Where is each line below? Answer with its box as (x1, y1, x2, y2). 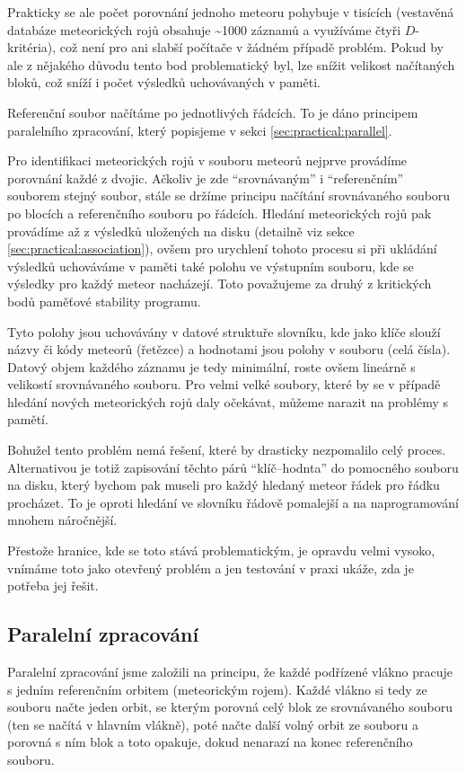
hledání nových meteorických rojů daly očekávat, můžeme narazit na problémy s (7, 392, 448, 411)
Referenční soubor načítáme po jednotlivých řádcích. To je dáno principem (7, 102, 418, 121)
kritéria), (7, 38, 57, 57)
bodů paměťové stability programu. (7, 291, 201, 310)
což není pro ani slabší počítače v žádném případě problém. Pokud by (59, 38, 444, 57)
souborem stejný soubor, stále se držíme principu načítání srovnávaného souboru (7, 186, 451, 205)
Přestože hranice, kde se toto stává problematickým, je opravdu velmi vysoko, (7, 541, 435, 560)
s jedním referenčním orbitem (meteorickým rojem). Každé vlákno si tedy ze (7, 679, 427, 698)
